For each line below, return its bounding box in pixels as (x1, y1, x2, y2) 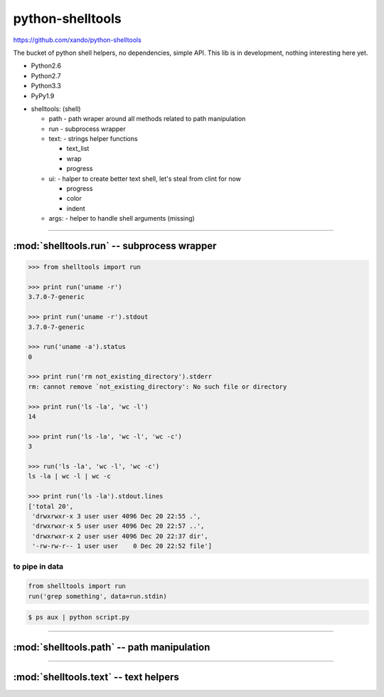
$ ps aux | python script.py (28, 613, 130, 622)
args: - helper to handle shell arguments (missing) (48, 214, 195, 223)
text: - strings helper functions (48, 135, 138, 143)
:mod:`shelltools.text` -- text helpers (13, 671, 179, 683)
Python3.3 (31, 82, 62, 90)
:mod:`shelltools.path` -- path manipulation (13, 641, 210, 653)
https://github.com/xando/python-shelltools (13, 36, 142, 44)
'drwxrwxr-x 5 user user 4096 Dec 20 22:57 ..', (32, 522, 205, 530)
